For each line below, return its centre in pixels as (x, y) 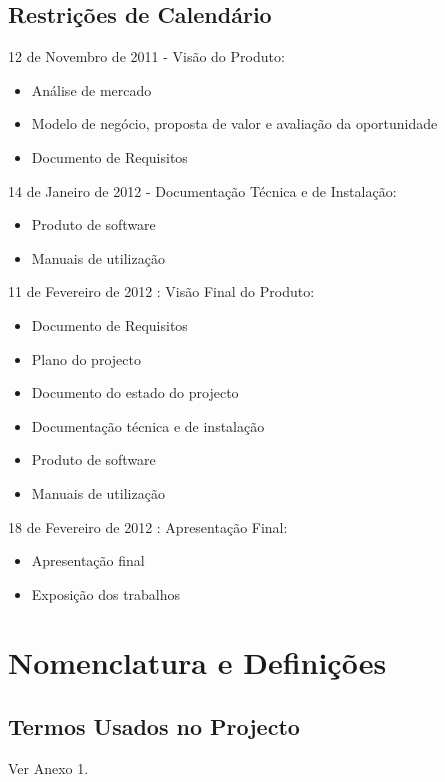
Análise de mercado (91, 89)
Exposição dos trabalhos (106, 593)
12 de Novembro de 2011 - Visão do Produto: (146, 56)
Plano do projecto (86, 358)
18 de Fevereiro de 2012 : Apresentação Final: (148, 526)
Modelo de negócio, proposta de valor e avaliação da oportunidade (234, 123)
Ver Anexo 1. (48, 767)
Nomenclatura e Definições (197, 662)
